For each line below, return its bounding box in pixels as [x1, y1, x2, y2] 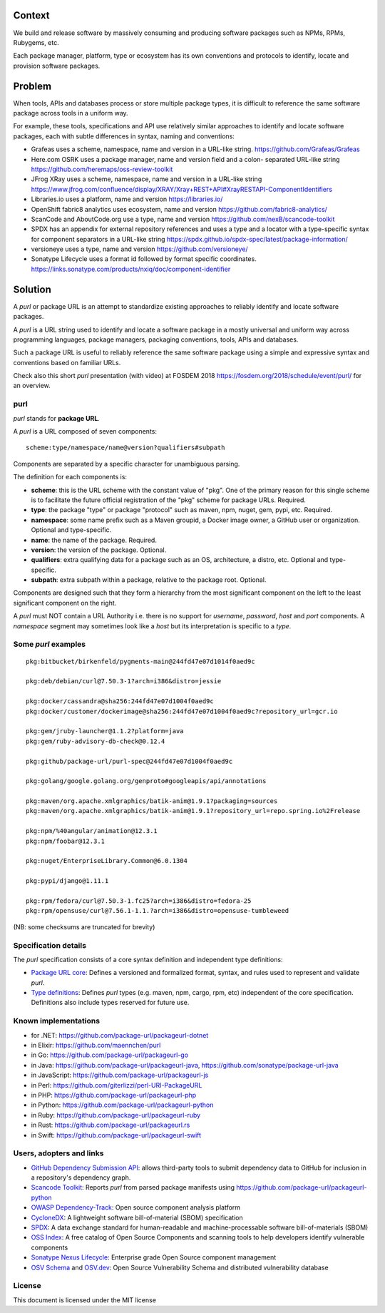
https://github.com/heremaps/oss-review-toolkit [31, 165, 173, 173]
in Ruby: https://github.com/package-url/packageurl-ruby [31, 1110, 201, 1119]
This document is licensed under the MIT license [13, 1295, 157, 1304]
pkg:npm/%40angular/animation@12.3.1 [26, 827, 158, 835]
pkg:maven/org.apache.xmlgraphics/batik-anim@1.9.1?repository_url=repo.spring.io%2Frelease [26, 807, 361, 815]
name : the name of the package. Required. [31, 536, 157, 544]
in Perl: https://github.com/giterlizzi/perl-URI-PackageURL [31, 1080, 202, 1089]
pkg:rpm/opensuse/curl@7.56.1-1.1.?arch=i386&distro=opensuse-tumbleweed [26, 906, 289, 915]
